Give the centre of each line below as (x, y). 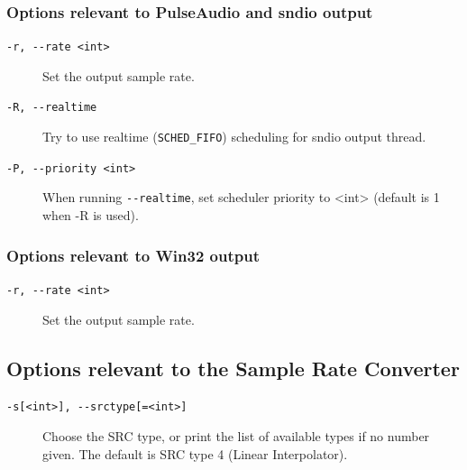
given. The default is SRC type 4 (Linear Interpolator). (195, 453)
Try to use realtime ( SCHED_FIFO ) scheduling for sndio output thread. (234, 137)
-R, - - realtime (52, 108)
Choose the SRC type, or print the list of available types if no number (236, 436)
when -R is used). (91, 215)
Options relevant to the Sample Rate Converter (233, 368)
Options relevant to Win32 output (133, 255)
